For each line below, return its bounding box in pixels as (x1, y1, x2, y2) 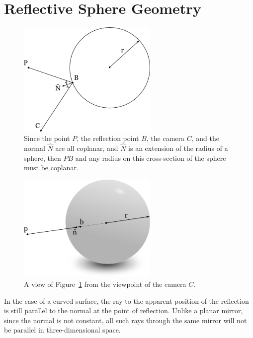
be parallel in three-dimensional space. (4, 325, 121, 335)
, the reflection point (77, 133, 139, 143)
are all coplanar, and (55, 142, 118, 153)
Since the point (24, 133, 70, 143)
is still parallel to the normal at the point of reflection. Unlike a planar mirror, (4, 305, 243, 316)
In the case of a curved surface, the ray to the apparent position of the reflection (4, 295, 249, 306)
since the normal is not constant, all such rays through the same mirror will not (4, 315, 247, 325)
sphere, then (24, 152, 61, 163)
